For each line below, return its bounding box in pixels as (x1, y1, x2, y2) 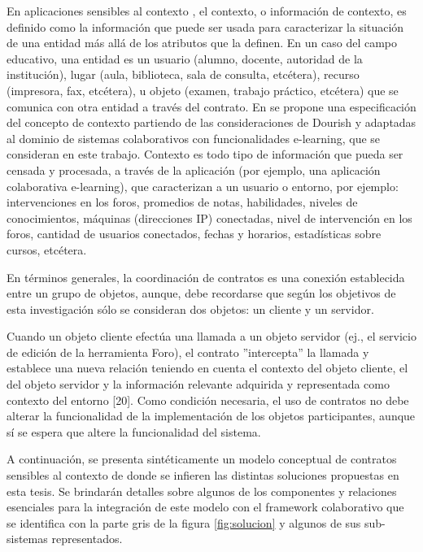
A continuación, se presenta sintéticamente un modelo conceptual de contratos (7, 450, 397, 467)
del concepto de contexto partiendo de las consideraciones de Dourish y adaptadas (7, 114, 416, 131)
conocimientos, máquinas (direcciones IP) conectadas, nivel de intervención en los (7, 209, 412, 226)
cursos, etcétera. (7, 241, 87, 258)
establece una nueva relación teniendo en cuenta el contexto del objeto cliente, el (7, 359, 408, 376)
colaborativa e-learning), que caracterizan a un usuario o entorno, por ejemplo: (7, 177, 399, 194)
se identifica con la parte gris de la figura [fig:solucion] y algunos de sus (7, 514, 361, 531)
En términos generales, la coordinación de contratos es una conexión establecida (7, 268, 405, 285)
